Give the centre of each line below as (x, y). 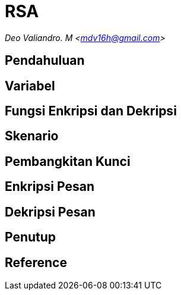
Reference (36, 262)
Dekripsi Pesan (50, 212)
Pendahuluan (45, 61)
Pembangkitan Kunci (68, 161)
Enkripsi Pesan (50, 187)
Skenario (32, 136)
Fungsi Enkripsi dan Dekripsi (91, 111)
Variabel (30, 86)
